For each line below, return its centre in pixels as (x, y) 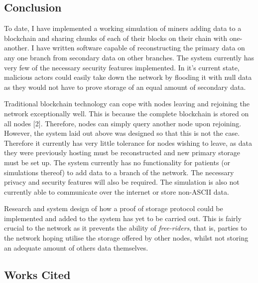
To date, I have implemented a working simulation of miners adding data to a (123, 28)
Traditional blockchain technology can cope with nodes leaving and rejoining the (127, 104)
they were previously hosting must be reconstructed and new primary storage (122, 152)
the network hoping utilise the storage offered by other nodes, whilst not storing (126, 238)
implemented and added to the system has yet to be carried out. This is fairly (123, 218)
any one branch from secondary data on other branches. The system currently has (129, 57)
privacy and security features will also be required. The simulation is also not (122, 182)
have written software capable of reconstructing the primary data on (140, 48)
